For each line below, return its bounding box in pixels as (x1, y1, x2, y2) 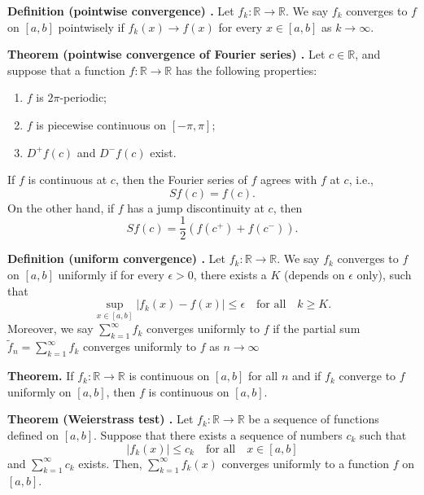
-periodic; (59, 89, 107, 106)
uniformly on (7, 383, 72, 400)
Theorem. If (7, 367, 74, 384)
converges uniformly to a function (221, 454, 390, 471)
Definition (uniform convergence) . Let (7, 250, 225, 267)
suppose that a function (7, 61, 125, 78)
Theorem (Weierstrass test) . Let (7, 410, 194, 427)
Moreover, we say (7, 320, 94, 337)
